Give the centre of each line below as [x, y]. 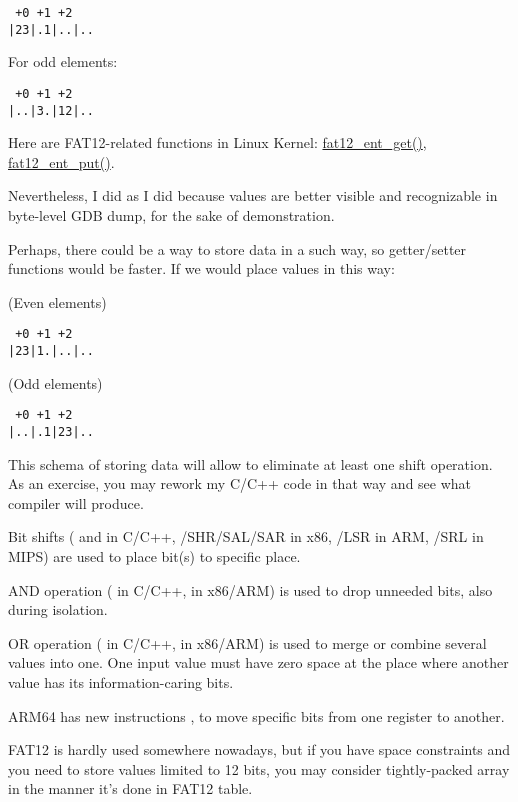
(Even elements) [57, 301]
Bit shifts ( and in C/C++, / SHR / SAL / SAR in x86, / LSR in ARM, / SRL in [246, 536]
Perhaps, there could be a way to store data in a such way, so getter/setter [237, 248]
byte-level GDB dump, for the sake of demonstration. [171, 215]
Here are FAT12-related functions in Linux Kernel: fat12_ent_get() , [217, 142]
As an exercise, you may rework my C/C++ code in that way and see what [240, 483]
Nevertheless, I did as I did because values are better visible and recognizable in [253, 195]
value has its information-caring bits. [121, 681]
